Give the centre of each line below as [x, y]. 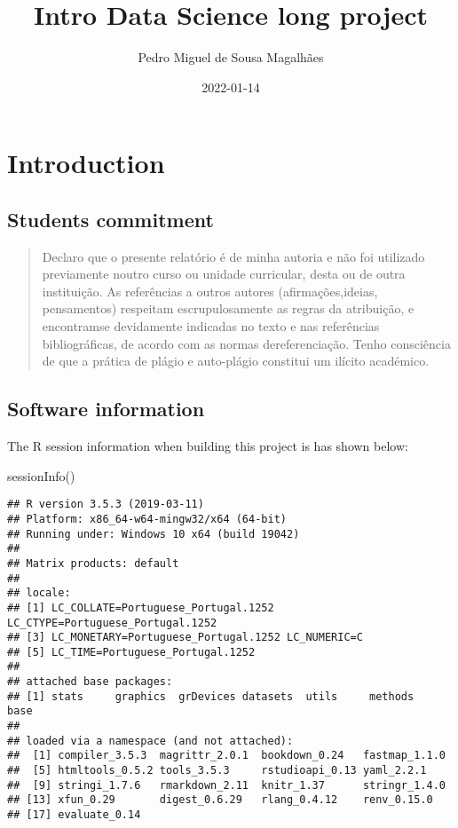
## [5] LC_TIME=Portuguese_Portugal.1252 [131, 652]
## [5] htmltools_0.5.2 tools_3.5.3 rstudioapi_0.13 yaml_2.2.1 [217, 771]
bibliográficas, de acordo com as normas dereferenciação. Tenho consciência [246, 343]
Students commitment [111, 219]
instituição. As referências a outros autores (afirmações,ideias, [210, 291]
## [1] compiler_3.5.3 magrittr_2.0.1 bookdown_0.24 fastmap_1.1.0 [226, 756]
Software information [106, 409]
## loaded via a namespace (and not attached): [150, 741]
